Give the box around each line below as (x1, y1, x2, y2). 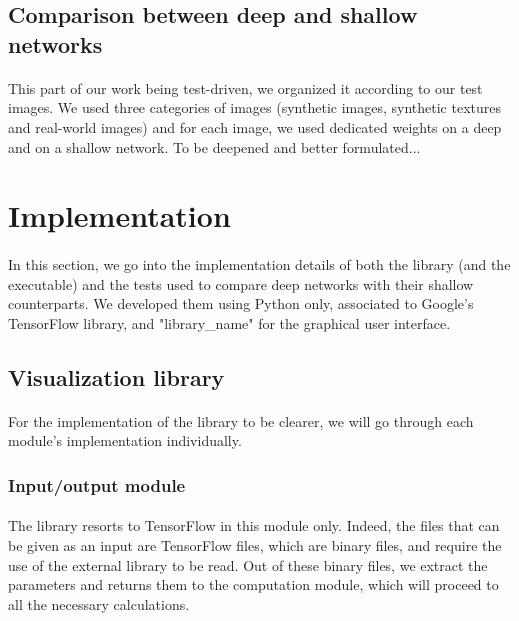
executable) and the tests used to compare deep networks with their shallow (8, 273, 474, 294)
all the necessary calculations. (8, 593, 190, 614)
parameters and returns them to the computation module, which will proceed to (8, 574, 499, 595)
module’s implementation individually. (8, 430, 242, 451)
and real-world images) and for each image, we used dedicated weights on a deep (8, 116, 502, 137)
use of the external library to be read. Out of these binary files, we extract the (8, 554, 488, 575)
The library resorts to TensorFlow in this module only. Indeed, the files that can (8, 515, 500, 536)
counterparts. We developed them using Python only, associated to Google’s (8, 293, 474, 314)
